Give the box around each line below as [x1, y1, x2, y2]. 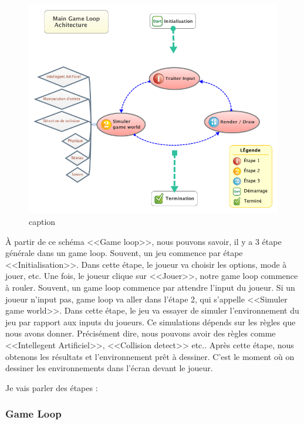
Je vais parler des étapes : [5, 381, 98, 393]
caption [29, 215, 56, 227]
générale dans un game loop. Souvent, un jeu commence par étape [5, 247, 243, 259]
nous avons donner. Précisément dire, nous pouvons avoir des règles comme [5, 327, 276, 339]
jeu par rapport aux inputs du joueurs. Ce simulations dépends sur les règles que [5, 315, 296, 328]
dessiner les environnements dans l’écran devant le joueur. [5, 362, 213, 374]
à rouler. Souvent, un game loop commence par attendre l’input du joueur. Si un [5, 281, 295, 293]
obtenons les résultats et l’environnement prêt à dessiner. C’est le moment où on [5, 350, 295, 362]
